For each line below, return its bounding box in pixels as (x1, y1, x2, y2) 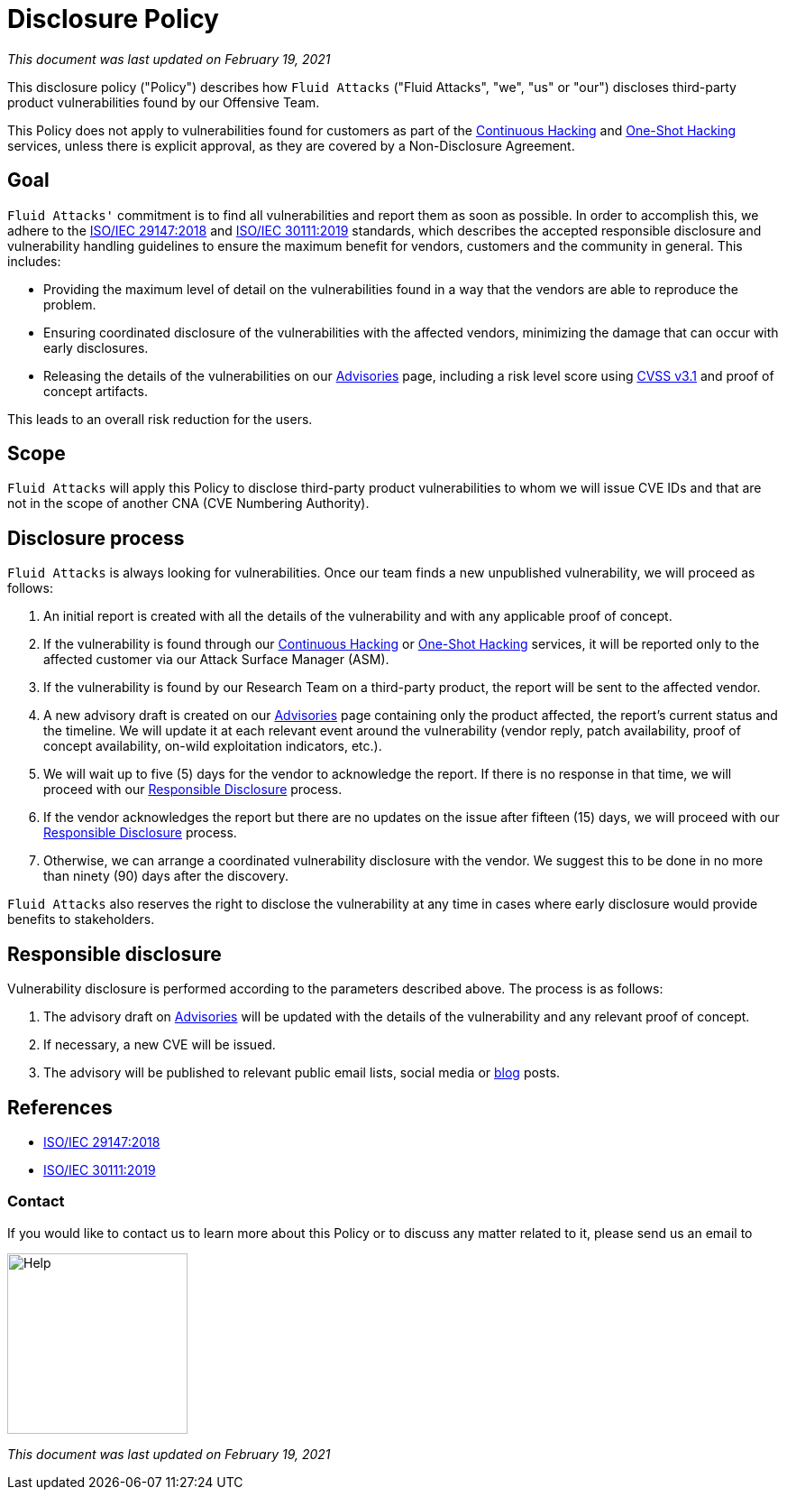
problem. (43, 296, 96, 312)
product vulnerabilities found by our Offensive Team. (7, 94, 320, 110)
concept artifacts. (43, 383, 148, 399)
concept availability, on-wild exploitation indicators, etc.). (43, 738, 382, 754)
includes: (7, 253, 61, 269)
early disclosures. (43, 339, 149, 356)
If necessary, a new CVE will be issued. (43, 1037, 276, 1053)
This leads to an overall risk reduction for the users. (7, 411, 313, 427)
